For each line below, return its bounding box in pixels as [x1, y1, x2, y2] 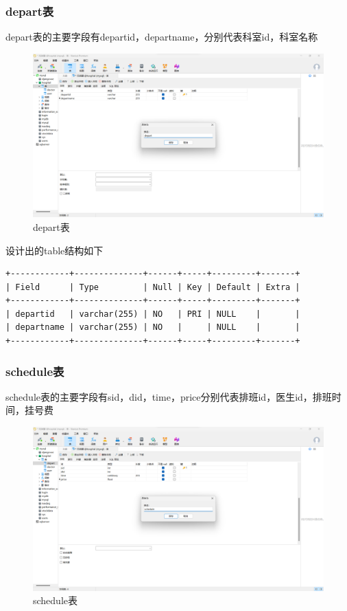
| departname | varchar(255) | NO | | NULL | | [5, 322, 300, 333]
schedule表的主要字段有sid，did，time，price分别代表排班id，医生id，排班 [5, 389, 332, 403]
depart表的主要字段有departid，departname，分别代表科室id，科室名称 [5, 30, 318, 44]
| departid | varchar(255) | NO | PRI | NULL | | [5, 309, 300, 319]
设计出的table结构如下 [5, 243, 104, 257]
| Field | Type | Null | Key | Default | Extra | [5, 282, 300, 292]
